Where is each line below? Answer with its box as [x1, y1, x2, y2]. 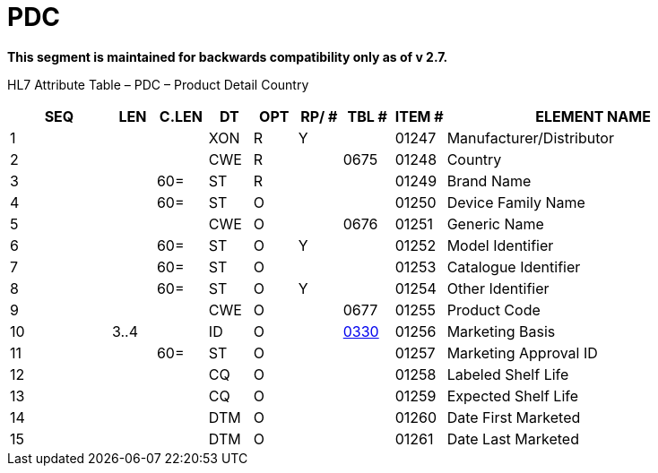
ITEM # [394, 107, 444, 125]
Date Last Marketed [446, 429, 579, 448]
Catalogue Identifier [446, 257, 581, 276]
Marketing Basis [446, 322, 556, 340]
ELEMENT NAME [535, 107, 651, 125]
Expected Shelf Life [446, 386, 579, 405]
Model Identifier [446, 236, 554, 254]
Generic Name [446, 214, 544, 233]
